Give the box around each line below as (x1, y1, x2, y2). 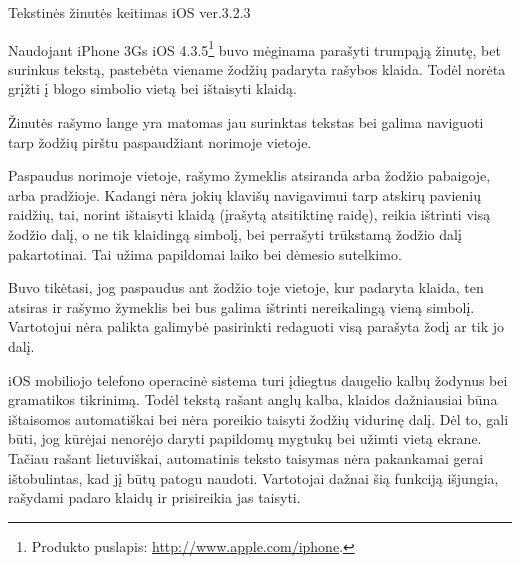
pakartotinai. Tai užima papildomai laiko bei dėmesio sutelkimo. (8, 243, 402, 264)
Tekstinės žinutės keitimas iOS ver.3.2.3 (8, 2, 251, 22)
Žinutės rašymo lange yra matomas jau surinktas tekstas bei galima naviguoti (8, 112, 484, 133)
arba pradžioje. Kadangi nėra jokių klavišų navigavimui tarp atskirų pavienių (8, 184, 481, 205)
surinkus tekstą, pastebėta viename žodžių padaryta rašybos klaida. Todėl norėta (8, 58, 506, 79)
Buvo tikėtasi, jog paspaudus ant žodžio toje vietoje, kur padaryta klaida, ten (8, 277, 484, 298)
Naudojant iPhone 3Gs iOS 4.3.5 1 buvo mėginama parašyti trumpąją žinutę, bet (8, 36, 501, 60)
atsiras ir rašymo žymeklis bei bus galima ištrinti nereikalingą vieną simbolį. (8, 296, 475, 317)
